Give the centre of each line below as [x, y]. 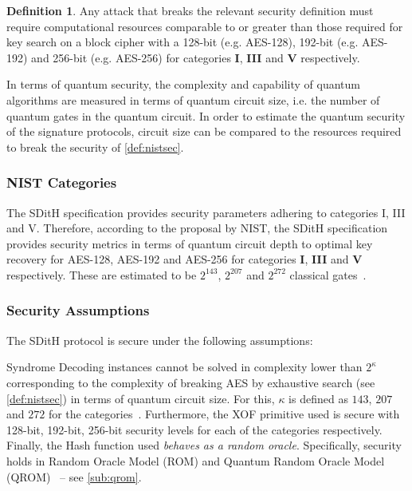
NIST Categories [62, 182]
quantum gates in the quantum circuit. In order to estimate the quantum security [206, 115]
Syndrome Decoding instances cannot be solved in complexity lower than [184, 367]
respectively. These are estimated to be [102, 274]
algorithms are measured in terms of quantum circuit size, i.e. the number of [193, 99]
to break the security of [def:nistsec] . [95, 147]
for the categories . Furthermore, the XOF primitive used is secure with [224, 414]
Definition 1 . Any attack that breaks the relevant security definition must [190, 10]
